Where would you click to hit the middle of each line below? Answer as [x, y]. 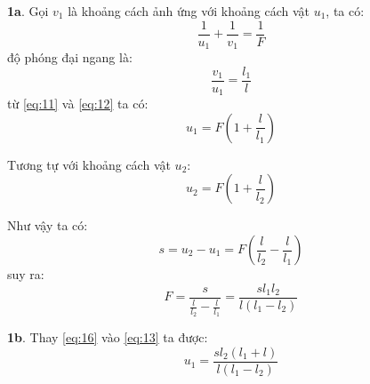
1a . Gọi [28, 11]
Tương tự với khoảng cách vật [89, 164]
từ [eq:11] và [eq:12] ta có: [78, 104]
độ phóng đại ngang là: [70, 57]
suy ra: [26, 274]
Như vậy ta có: [48, 225]
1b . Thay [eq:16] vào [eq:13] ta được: [108, 337]
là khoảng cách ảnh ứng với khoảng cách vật [189, 11]
